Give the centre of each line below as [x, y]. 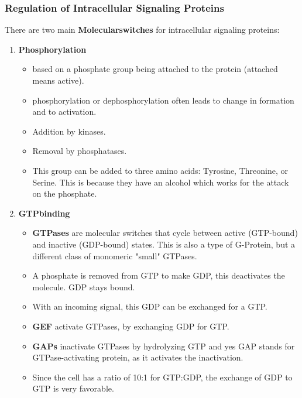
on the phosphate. [65, 193]
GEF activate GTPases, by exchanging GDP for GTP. [131, 326]
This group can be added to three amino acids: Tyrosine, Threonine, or [160, 170]
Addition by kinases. [69, 131]
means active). [58, 80]
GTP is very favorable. [73, 388]
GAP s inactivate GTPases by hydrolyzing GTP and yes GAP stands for [164, 346]
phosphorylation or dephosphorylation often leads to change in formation [163, 100]
